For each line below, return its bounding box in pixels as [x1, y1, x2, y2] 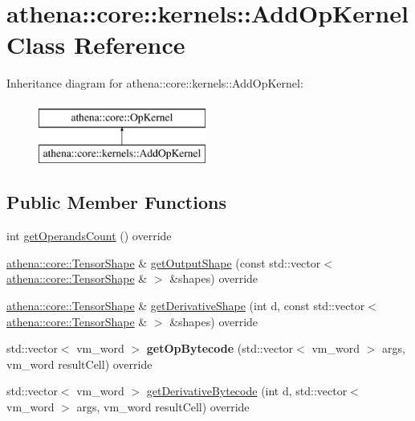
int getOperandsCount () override [6, 227, 172, 244]
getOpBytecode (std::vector [146, 340, 294, 357]
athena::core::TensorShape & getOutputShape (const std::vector [6, 254, 321, 271]
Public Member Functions [6, 190, 226, 215]
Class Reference [6, 28, 185, 61]
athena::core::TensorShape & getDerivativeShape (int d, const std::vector [6, 297, 365, 314]
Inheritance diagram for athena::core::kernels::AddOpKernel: [6, 75, 303, 92]
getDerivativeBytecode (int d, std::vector [146, 382, 348, 399]
